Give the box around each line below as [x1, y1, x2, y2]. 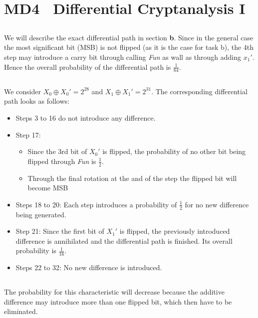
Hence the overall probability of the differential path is [4, 61, 171, 72]
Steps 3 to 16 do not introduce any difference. [15, 112, 156, 123]
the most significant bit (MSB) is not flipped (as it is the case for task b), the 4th [4, 42, 254, 52]
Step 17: [15, 129, 41, 140]
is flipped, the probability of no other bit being [102, 146, 246, 157]
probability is [15, 245, 56, 256]
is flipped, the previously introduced [119, 226, 230, 236]
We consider [4, 86, 41, 96]
